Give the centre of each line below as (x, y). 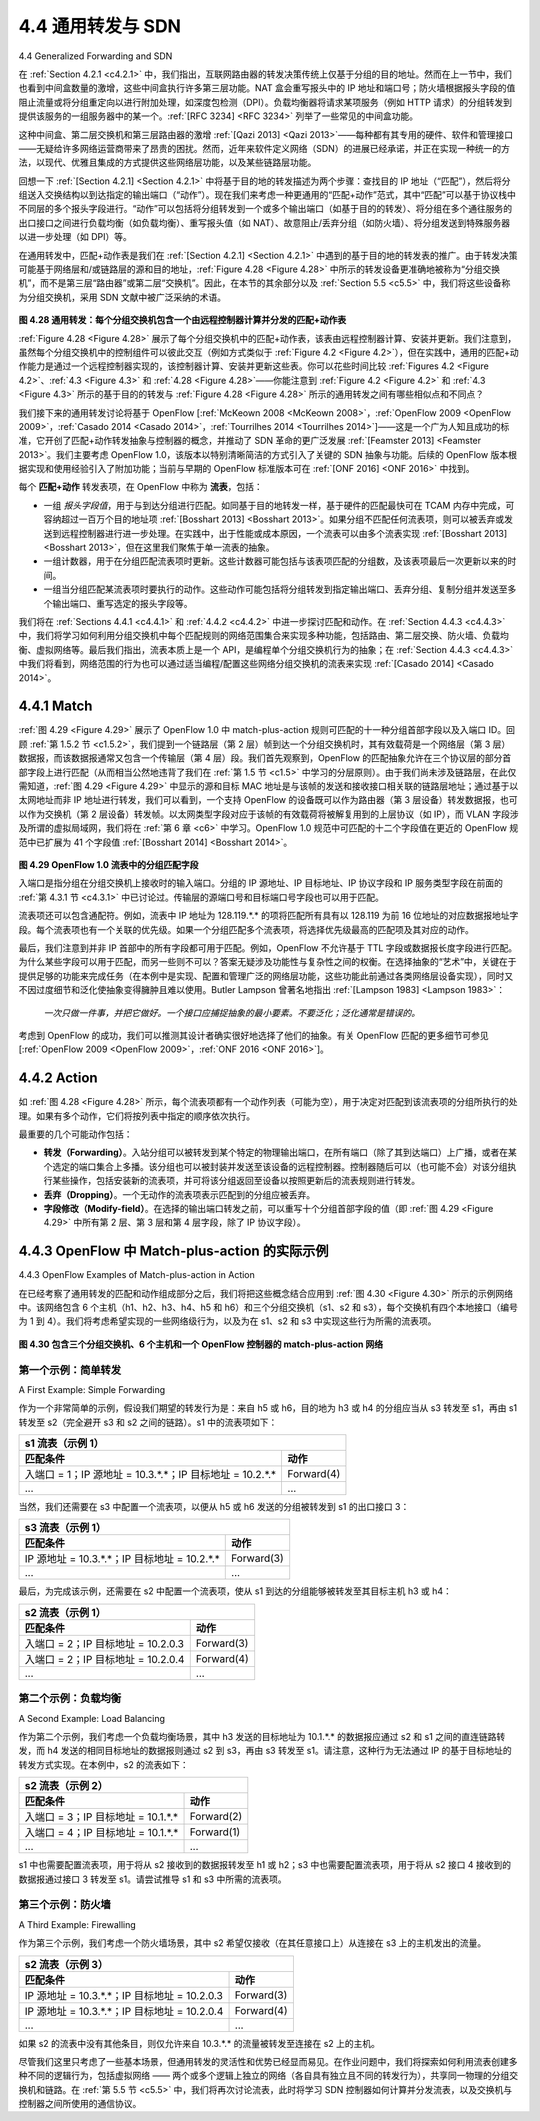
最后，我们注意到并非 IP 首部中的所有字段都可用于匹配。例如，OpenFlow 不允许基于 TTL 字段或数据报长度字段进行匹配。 (268, 947)
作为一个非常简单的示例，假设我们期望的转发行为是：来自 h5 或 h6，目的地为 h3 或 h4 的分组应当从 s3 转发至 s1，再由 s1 (268, 1408)
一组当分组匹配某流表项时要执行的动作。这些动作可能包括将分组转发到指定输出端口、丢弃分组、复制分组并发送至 (275, 589)
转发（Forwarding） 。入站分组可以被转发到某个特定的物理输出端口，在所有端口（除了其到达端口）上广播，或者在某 (280, 1152)
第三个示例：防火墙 (65, 1905)
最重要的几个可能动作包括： (75, 1134)
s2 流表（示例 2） (66, 1786)
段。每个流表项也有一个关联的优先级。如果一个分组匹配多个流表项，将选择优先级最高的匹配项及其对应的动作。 (246, 929)
